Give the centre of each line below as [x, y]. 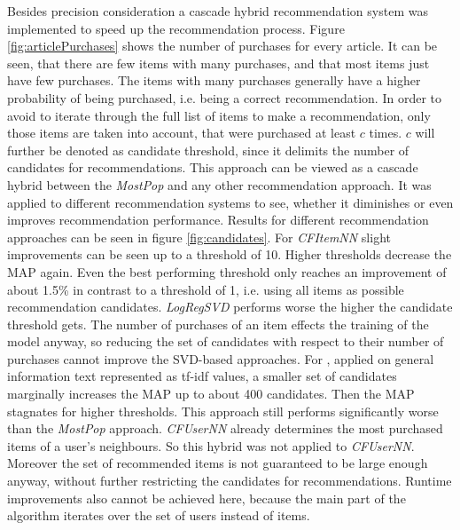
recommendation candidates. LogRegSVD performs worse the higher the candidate [230, 307]
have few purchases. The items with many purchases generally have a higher [214, 80]
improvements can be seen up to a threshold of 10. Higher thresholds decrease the [230, 254]
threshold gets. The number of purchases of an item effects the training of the [218, 324]
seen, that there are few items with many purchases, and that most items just [218, 63]
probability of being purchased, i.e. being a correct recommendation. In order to [224, 97]
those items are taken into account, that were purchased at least [182, 133]
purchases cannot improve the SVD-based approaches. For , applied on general [221, 358]
